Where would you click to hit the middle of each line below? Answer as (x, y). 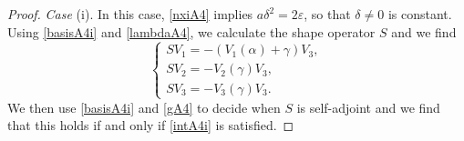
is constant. (420, 14)
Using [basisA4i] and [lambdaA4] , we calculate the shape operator (191, 31)
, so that (327, 14)
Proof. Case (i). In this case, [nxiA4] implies (130, 14)
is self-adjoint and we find (368, 107)
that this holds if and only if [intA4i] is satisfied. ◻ (151, 125)
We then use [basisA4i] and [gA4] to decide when (144, 107)
